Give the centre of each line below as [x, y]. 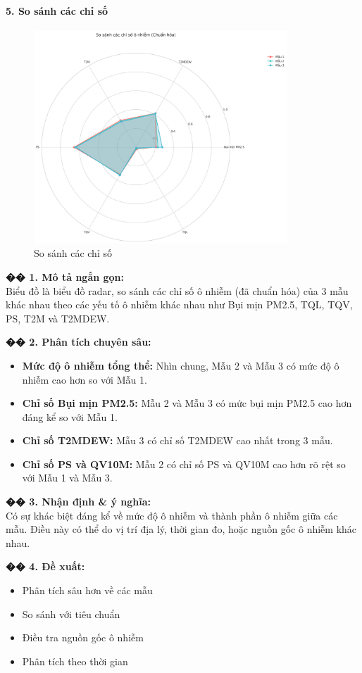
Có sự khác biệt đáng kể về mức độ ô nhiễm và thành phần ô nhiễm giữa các [172, 515]
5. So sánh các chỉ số [57, 10]
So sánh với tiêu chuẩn [71, 614]
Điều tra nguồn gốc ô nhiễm [83, 637]
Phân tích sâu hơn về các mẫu [87, 590]
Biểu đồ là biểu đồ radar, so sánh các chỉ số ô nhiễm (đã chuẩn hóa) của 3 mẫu [177, 290]
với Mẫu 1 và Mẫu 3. [67, 478]
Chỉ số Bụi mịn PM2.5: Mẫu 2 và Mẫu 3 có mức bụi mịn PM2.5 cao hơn [187, 403]
